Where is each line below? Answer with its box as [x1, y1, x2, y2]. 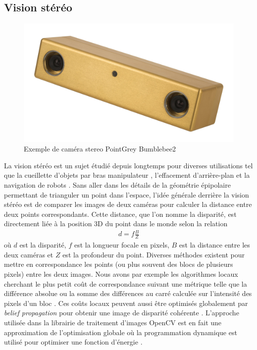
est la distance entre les [179, 240, 250, 250]
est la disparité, [19, 240, 66, 250]
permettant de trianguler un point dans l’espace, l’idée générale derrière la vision [4, 189, 249, 200]
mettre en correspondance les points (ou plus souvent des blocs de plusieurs [4, 259, 233, 269]
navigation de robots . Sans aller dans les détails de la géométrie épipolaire [4, 179, 231, 190]
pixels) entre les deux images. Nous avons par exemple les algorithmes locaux [4, 269, 238, 279]
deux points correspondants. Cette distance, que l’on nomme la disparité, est [4, 208, 237, 219]
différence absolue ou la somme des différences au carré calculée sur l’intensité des [4, 288, 252, 299]
